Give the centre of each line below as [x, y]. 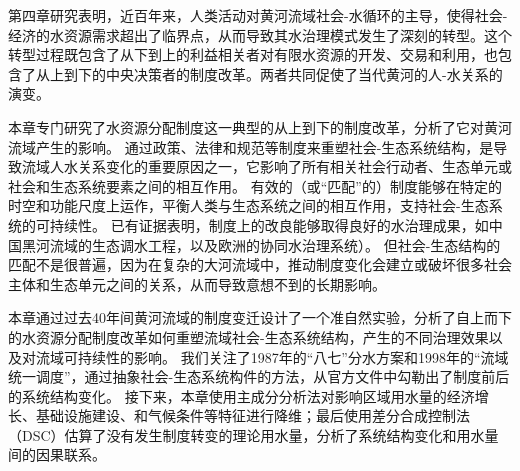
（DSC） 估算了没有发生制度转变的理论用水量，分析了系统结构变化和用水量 [253, 434]
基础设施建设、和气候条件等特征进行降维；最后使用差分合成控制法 [252, 415]
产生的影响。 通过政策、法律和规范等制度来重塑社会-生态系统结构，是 [264, 146]
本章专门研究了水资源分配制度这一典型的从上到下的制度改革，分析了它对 [246, 126]
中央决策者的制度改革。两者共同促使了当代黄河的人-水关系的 [304, 73]
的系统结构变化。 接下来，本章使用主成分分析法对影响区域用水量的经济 [241, 395]
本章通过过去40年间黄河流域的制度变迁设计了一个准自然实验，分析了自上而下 [260, 317]
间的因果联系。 [57, 454]
